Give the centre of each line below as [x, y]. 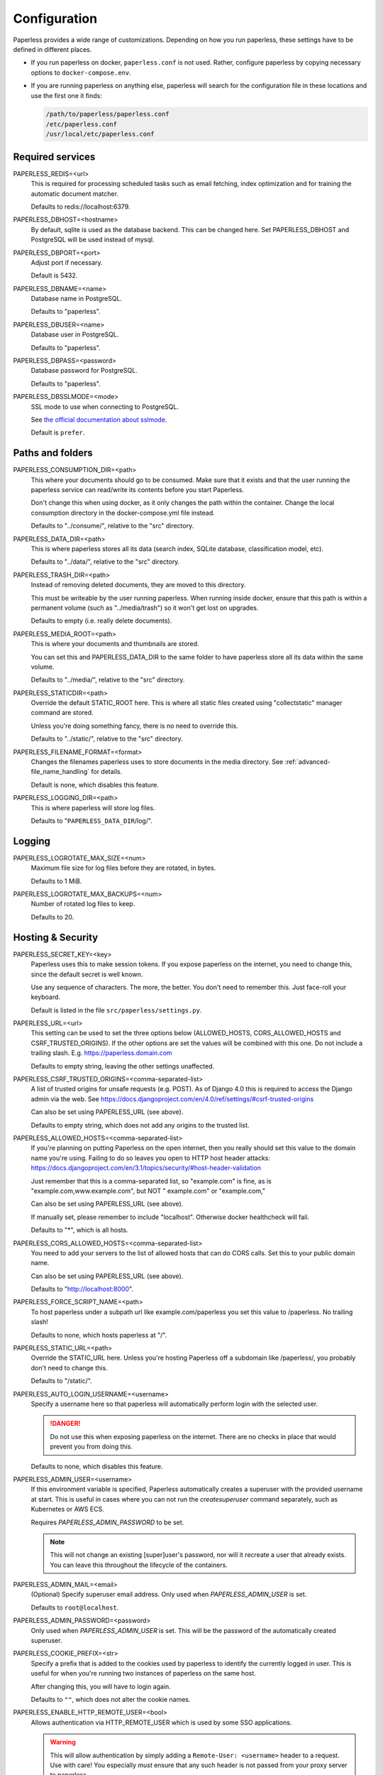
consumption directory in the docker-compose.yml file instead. [123, 513]
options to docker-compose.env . [81, 72]
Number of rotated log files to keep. [83, 904]
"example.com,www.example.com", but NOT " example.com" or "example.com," [148, 1191]
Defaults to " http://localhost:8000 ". [82, 1289]
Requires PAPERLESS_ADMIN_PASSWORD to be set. [107, 1522]
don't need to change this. [69, 1367]
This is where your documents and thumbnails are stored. [115, 644]
